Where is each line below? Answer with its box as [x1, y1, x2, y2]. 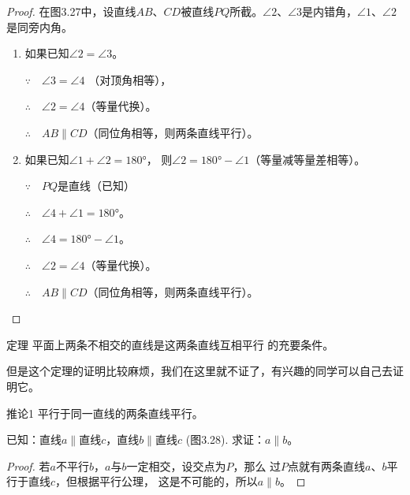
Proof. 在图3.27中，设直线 [6, 3, 136, 19]
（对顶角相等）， [88, 71, 172, 87]
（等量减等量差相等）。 [249, 151, 366, 167]
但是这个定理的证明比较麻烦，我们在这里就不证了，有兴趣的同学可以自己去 [6, 363, 393, 379]
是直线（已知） [58, 177, 136, 194]
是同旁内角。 [6, 18, 73, 35]
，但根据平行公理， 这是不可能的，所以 [55, 473, 258, 489]
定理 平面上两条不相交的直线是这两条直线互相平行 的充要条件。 [6, 336, 334, 352]
